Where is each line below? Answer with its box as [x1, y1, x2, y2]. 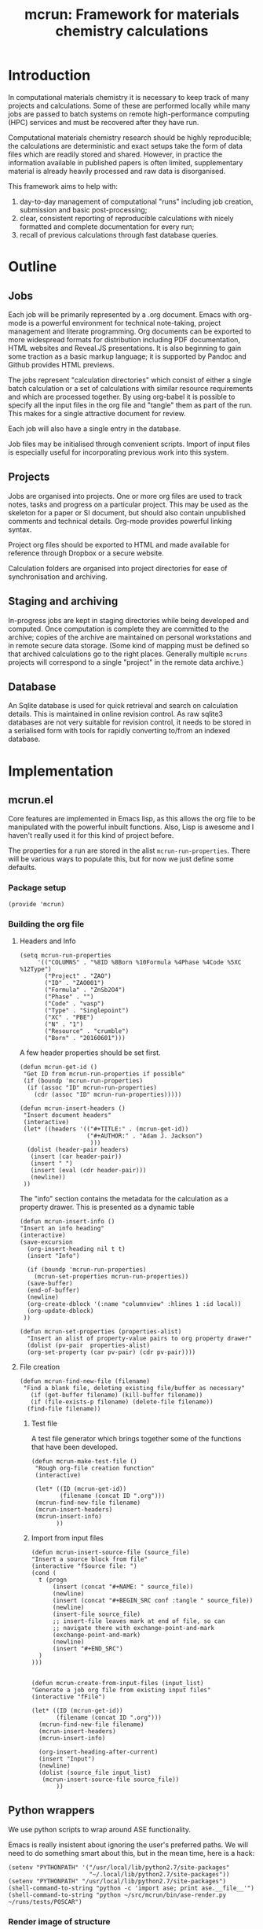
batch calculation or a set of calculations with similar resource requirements [8, 383, 254, 393]
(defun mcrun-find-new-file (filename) [19, 1377, 151, 1385]
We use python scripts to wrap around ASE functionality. [8, 1824, 191, 1834]
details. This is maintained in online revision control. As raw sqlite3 [8, 710, 224, 719]
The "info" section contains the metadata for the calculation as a [19, 1193, 228, 1203]
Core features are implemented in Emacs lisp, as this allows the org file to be [8, 814, 256, 824]
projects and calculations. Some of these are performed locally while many [8, 101, 250, 110]
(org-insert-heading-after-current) [38, 1748, 159, 1756]
